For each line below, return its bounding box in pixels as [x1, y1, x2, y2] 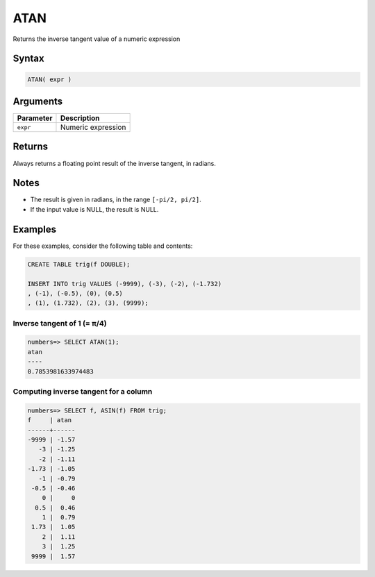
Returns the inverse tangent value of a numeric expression [12, 35, 181, 43]
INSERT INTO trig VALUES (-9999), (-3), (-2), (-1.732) [27, 280, 222, 287]
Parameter [17, 113, 53, 123]
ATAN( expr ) [27, 75, 72, 83]
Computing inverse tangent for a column [12, 386, 153, 396]
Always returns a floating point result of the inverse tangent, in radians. [12, 159, 217, 167]
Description [60, 113, 100, 123]
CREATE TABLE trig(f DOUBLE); [27, 260, 131, 268]
